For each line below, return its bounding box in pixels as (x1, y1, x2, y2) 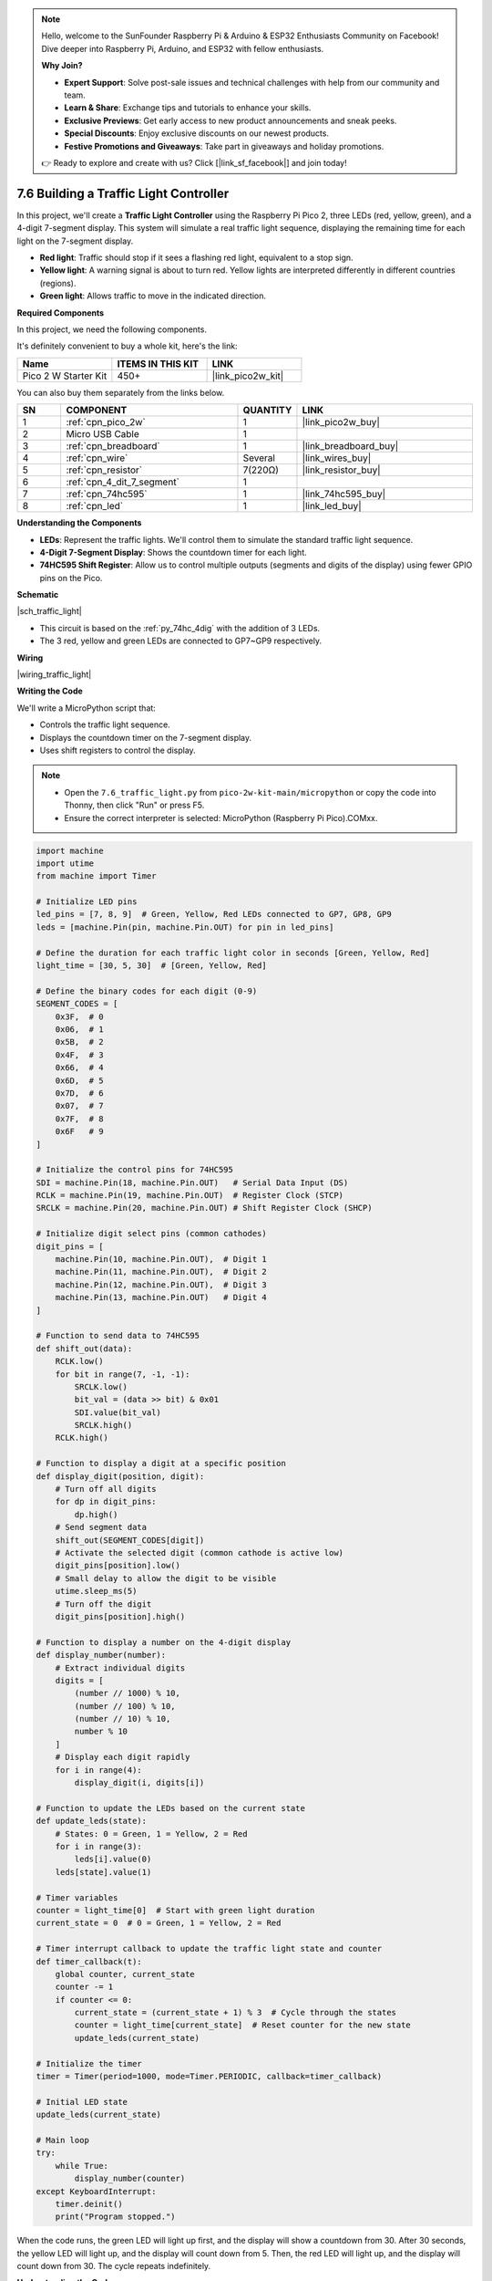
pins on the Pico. (39, 572, 103, 583)
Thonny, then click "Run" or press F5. (64, 799, 205, 811)
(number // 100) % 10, (74, 1701, 177, 1711)
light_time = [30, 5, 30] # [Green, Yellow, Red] (36, 961, 268, 971)
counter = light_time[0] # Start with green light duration (36, 1905, 315, 1915)
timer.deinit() (55, 2199, 123, 2209)
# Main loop (36, 2135, 90, 2145)
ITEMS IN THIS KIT (117, 357, 200, 370)
